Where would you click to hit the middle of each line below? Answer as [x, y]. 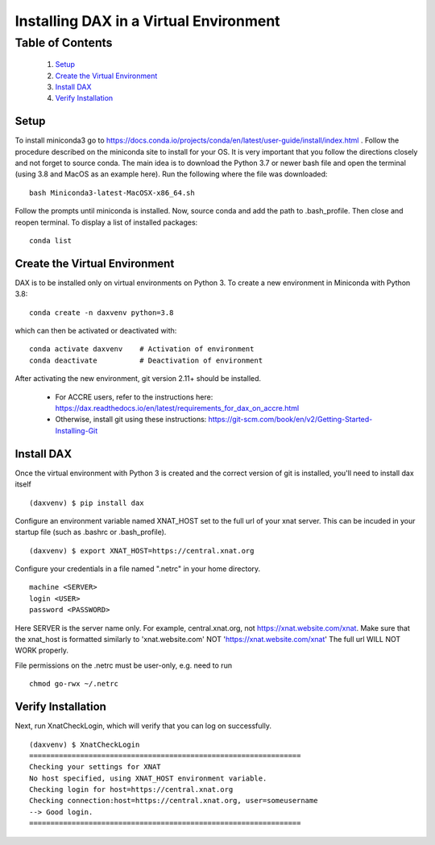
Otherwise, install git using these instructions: [131, 420]
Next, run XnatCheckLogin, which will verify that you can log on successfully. [143, 726]
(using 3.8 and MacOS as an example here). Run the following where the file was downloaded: [171, 174]
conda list [51, 241]
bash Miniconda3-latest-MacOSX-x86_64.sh [112, 193]
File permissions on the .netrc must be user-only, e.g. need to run [124, 665]
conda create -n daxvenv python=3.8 [101, 313]
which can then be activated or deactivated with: [96, 331]
